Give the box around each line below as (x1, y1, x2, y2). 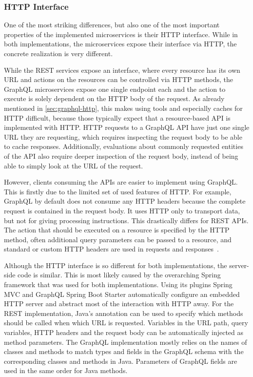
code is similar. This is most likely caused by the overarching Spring (18, 270, 221, 280)
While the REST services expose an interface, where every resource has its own (4, 64, 240, 75)
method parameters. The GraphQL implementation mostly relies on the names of (4, 336, 247, 347)
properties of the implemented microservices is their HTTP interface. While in (4, 29, 238, 39)
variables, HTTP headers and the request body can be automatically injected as (4, 327, 244, 337)
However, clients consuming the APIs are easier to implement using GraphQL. (4, 177, 238, 187)
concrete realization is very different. (4, 48, 113, 58)
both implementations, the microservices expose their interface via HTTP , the (4, 39, 237, 49)
